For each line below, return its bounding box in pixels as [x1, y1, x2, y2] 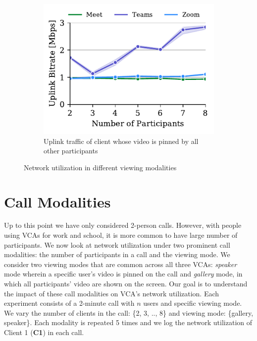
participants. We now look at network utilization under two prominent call [4, 239, 230, 250]
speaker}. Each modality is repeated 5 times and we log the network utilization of [4, 317, 253, 328]
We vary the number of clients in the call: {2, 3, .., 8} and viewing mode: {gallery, [4, 307, 254, 318]
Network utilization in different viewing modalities [24, 162, 177, 172]
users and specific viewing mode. [143, 298, 242, 308]
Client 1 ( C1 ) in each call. [4, 327, 84, 337]
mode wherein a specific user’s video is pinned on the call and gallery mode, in [4, 269, 243, 279]
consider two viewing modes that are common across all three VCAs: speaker [4, 259, 237, 269]
